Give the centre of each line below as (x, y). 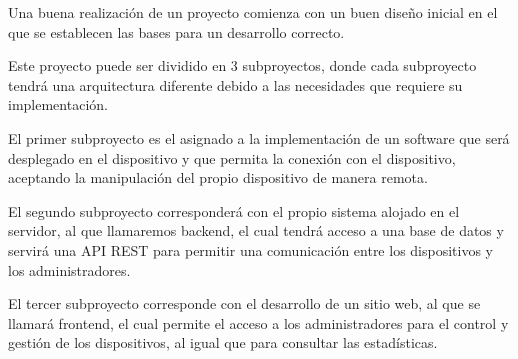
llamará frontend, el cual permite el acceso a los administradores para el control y (258, 322)
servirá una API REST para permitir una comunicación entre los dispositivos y (251, 249)
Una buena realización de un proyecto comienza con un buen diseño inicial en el (253, 12)
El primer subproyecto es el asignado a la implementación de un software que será (259, 137)
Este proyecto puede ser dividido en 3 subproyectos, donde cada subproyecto (242, 65)
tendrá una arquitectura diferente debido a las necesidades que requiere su (235, 84)
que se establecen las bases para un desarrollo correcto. (176, 31)
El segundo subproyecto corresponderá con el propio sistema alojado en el (234, 210)
